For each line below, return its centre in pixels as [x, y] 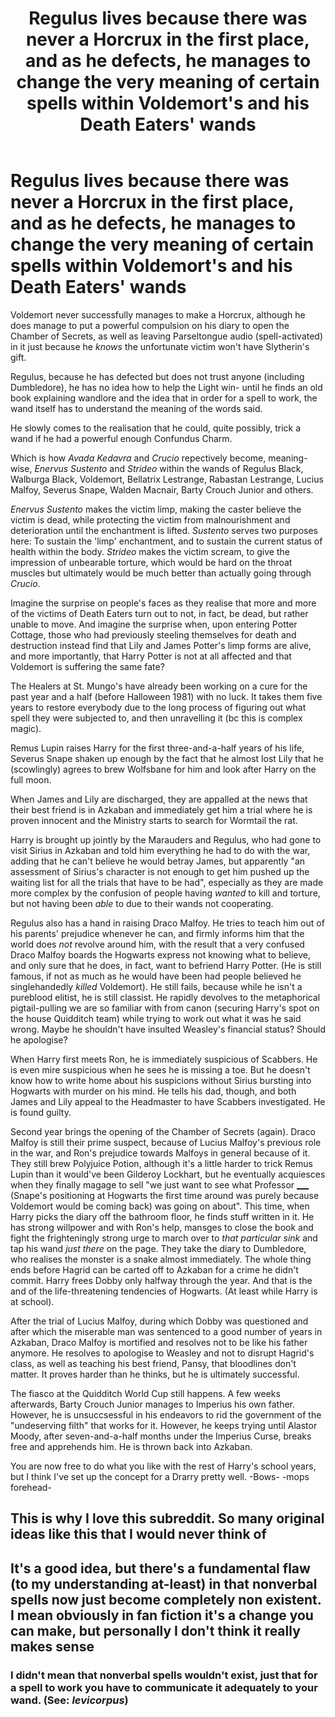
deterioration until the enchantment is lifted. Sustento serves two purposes [164, 530]
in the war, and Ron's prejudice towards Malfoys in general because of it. [160, 1153]
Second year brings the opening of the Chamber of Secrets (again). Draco [163, 1131]
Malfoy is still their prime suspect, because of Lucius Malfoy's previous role [166, 1142]
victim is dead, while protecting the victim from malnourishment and [150, 519]
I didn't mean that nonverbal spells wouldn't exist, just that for [164, 1675]
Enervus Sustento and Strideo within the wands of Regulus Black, [169, 468]
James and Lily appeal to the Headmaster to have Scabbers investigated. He [168, 1101]
